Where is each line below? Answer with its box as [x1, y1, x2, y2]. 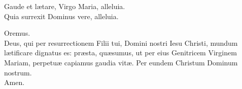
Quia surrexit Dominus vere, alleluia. [4, 11, 119, 21]
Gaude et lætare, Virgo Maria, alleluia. [4, 1, 125, 11]
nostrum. [4, 67, 32, 77]
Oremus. [4, 28, 30, 38]
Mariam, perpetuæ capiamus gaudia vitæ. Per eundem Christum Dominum [4, 57, 238, 67]
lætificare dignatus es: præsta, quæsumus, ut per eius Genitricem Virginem [4, 47, 237, 58]
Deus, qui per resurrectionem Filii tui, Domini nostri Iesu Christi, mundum [4, 37, 238, 48]
